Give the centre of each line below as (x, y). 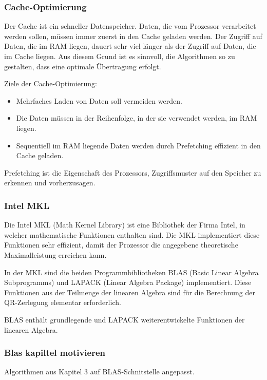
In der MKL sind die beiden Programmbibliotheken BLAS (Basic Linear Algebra (131, 272)
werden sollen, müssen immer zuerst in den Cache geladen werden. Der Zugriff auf (133, 36)
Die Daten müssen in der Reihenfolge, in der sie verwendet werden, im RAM (137, 118)
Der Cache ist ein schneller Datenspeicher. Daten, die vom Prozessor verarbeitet (130, 26)
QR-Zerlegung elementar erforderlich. (63, 302)
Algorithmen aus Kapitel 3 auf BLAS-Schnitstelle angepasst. (99, 372)
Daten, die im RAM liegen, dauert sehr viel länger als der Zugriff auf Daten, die (130, 46)
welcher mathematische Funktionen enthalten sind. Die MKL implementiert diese (132, 234)
